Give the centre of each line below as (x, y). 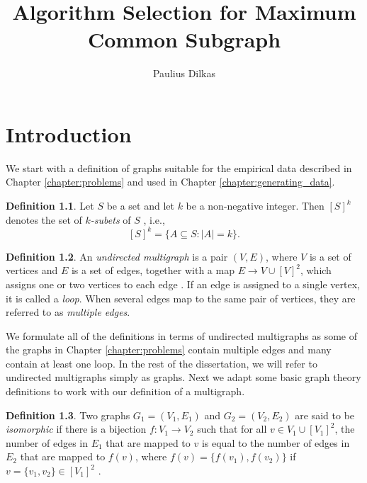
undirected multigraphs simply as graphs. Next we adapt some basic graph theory (183, 377)
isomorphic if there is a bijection (76, 429)
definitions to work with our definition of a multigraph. (125, 391)
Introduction (69, 133)
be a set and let (140, 206)
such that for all (232, 429)
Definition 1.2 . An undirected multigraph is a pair (117, 256)
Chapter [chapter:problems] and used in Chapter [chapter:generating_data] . (170, 182)
